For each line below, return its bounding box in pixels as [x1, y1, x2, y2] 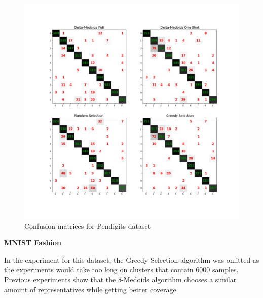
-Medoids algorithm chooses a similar [121, 274, 237, 284]
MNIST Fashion [4, 237, 61, 248]
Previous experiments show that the [4, 274, 116, 284]
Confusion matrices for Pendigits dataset [24, 220, 151, 231]
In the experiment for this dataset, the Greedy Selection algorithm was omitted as [4, 254, 259, 265]
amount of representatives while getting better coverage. [4, 284, 178, 294]
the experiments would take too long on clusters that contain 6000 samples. [4, 264, 239, 275]
